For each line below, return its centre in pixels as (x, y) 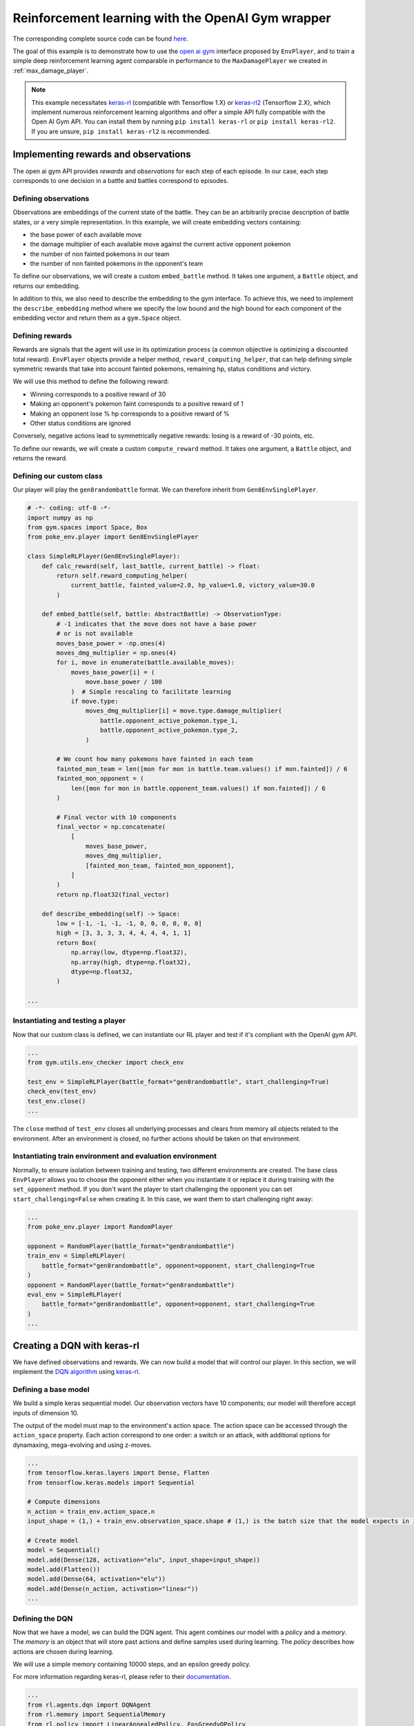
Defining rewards (42, 336)
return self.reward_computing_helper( (122, 575)
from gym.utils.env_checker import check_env (106, 1063)
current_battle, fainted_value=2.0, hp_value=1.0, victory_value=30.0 (193, 585)
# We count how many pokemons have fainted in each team (155, 759)
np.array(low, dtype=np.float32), (129, 952)
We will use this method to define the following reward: (91, 381)
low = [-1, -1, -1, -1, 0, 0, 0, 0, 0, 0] (129, 923)
